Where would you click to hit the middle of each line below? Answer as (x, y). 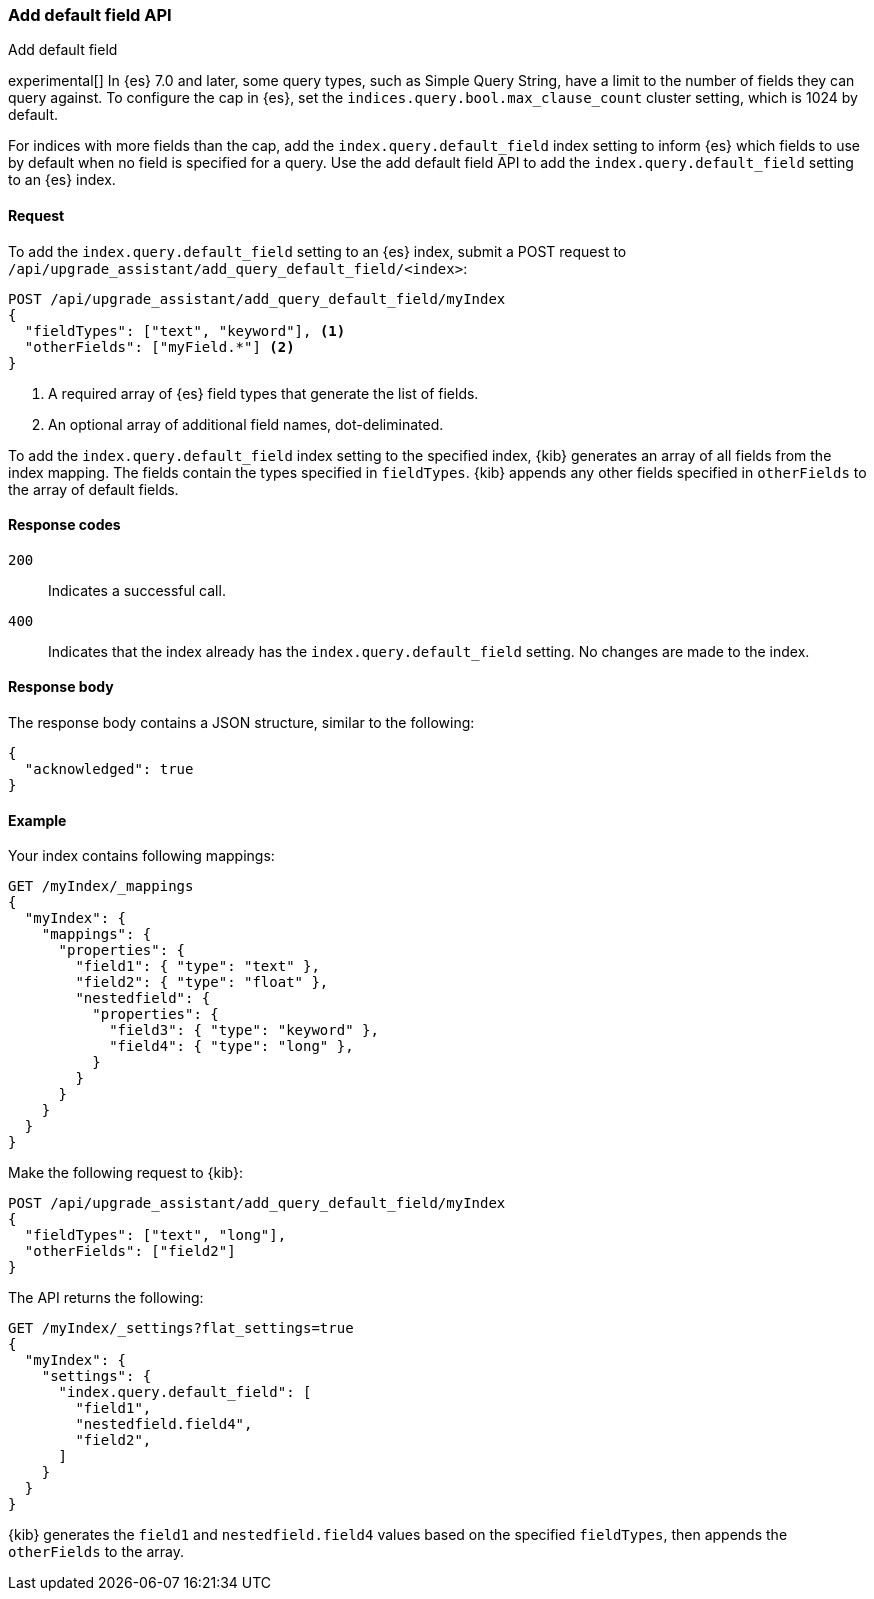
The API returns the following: (106, 1298)
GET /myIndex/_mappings (101, 886)
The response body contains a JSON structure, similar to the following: (241, 723)
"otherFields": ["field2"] (130, 1251)
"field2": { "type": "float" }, (202, 982)
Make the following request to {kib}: (126, 1173)
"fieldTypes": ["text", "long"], (155, 1235)
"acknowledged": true (109, 769)
